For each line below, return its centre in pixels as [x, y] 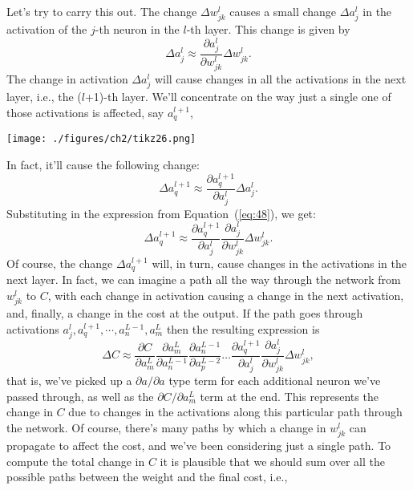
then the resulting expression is [243, 328]
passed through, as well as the [80, 396]
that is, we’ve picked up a [69, 381]
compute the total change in [76, 461]
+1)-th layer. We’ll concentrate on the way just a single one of [238, 97]
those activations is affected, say [85, 112]
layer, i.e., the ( [44, 97]
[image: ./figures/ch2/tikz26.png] [101, 139]
